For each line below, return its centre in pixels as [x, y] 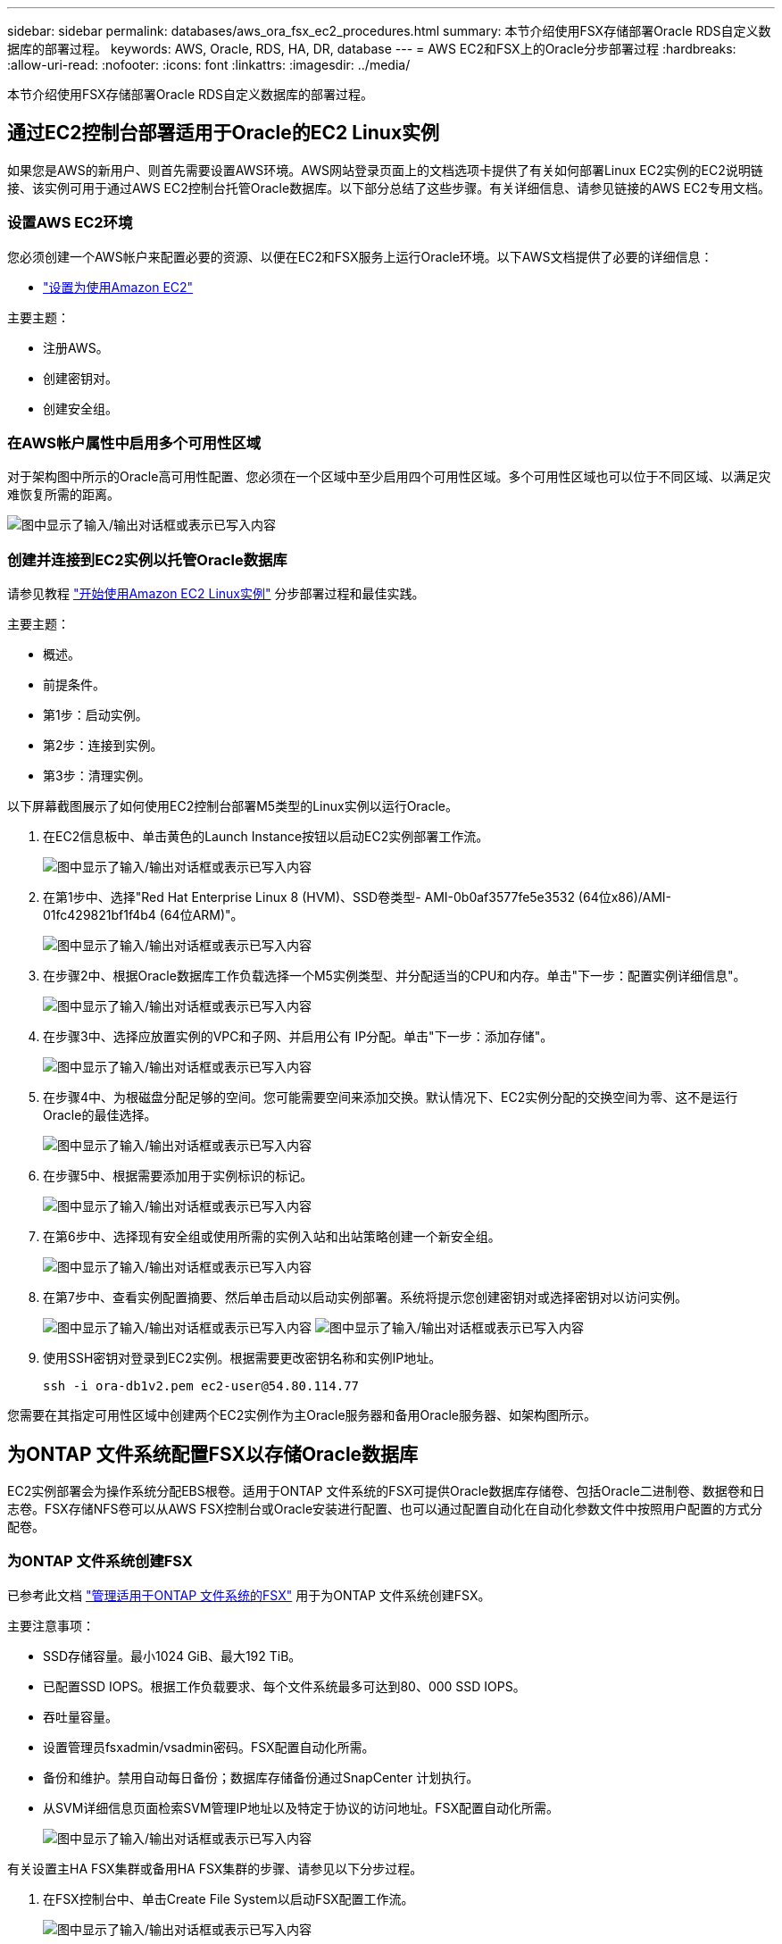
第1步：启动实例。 [96, 715]
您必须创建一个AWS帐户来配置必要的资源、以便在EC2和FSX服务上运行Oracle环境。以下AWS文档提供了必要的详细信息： [360, 256]
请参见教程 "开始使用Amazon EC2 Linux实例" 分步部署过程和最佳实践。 [216, 594]
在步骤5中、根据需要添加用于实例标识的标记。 [178, 1176]
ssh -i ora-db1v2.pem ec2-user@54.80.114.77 [201, 1386]
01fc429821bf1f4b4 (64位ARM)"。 [143, 915]
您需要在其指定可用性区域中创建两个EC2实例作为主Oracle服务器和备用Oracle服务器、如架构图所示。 [302, 1415]
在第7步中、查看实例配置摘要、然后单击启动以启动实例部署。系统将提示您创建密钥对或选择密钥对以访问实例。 [365, 1297]
